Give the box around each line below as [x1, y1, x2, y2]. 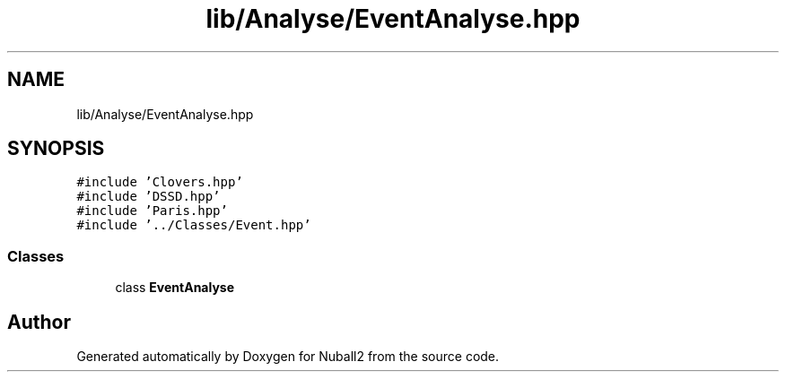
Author [7, 310, 71, 333]
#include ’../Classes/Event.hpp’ [76, 218, 311, 233]
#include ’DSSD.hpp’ [76, 189, 221, 204]
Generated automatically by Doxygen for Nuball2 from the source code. [76, 349, 500, 365]
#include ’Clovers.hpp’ [76, 175, 243, 190]
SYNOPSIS [7, 137, 105, 160]
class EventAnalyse [115, 280, 235, 296]
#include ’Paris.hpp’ [76, 203, 228, 219]
